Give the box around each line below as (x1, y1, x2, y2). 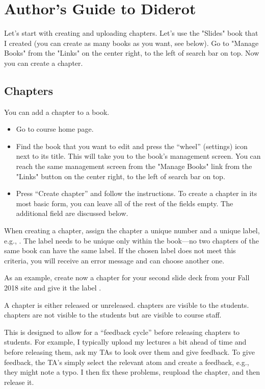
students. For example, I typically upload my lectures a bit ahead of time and (4, 336, 247, 347)
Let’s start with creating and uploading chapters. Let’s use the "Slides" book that (4, 28, 258, 38)
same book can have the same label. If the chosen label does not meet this (4, 245, 236, 256)
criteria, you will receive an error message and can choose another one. (4, 255, 225, 265)
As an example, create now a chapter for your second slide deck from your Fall (4, 272, 250, 283)
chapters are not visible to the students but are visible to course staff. (4, 309, 222, 320)
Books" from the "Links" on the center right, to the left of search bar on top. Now (4, 47, 259, 58)
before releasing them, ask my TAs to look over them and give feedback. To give (4, 346, 255, 357)
